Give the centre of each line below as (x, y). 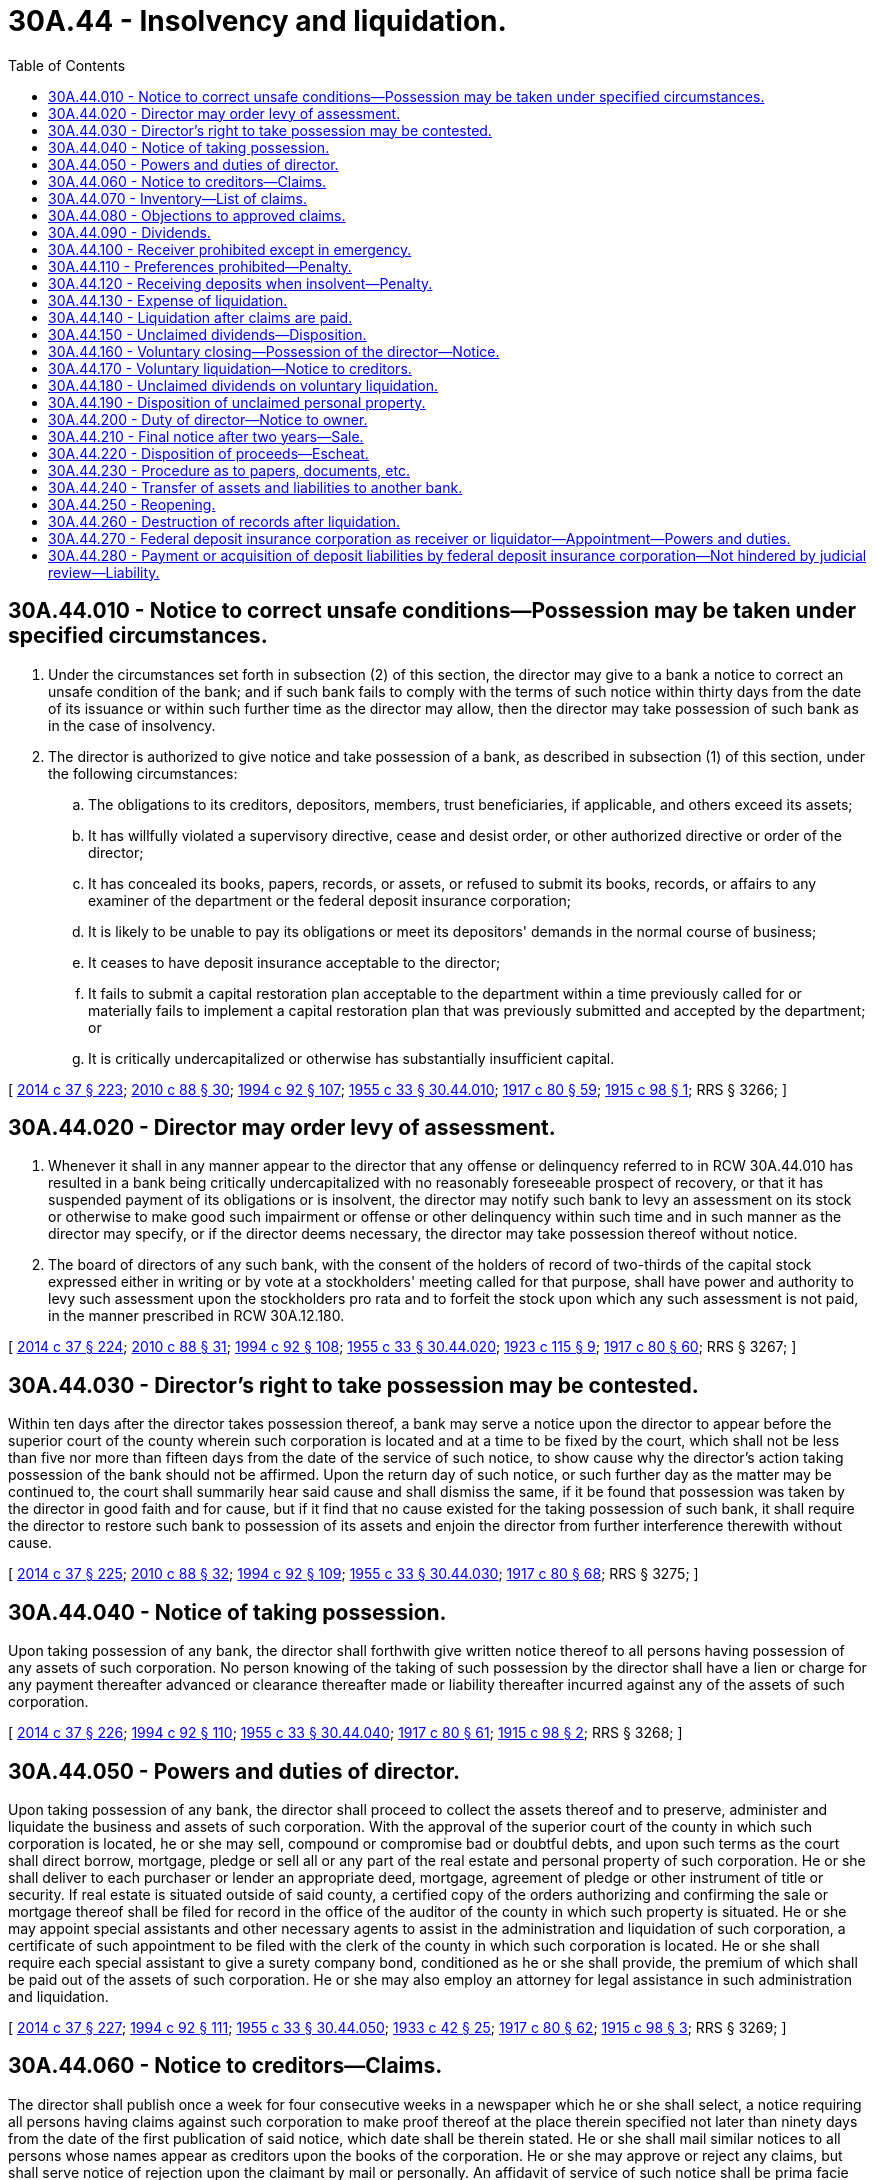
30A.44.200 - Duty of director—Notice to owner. (208, 419)
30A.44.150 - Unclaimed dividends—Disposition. (207, 334)
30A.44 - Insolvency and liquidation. (257, 21)
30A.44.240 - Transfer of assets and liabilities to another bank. (255, 487)
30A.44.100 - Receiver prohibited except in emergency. (230, 249)
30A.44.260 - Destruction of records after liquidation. (224, 521)
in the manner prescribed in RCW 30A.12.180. (196, 1316)
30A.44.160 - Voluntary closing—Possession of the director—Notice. (274, 351)
